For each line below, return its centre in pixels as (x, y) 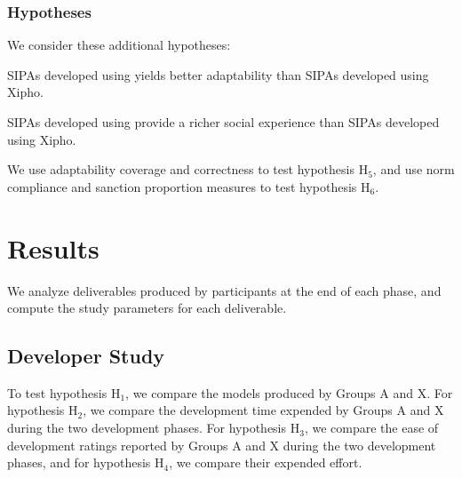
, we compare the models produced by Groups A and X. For (289, 392)
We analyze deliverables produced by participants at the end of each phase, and (224, 290)
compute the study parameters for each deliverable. (147, 308)
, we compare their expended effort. (266, 462)
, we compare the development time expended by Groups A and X (263, 410)
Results (53, 247)
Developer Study (86, 356)
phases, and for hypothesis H (86, 462)
